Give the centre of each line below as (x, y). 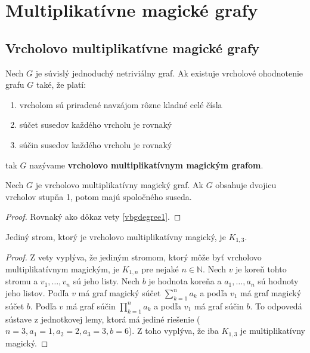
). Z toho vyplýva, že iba (173, 331)
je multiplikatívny (273, 331)
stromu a (22, 281)
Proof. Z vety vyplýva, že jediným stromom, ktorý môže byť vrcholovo (134, 257)
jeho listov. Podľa (37, 293)
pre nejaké (160, 268)
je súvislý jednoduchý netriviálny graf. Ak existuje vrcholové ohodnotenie (169, 73)
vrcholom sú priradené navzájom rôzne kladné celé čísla (121, 104)
